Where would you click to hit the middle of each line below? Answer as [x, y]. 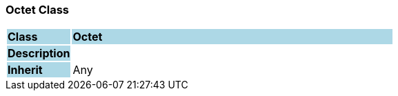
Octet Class [38, 10]
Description [39, 54]
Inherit [25, 70]
